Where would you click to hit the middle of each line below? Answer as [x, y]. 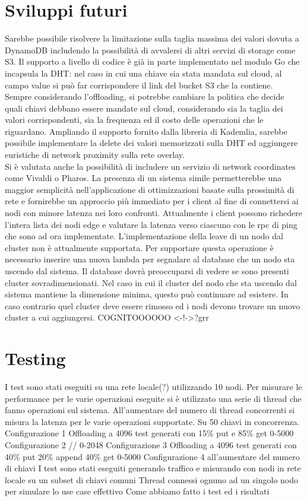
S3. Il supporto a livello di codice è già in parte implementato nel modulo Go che [152, 61]
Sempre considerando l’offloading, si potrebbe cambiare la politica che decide [145, 96]
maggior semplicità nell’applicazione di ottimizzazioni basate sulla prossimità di [150, 189]
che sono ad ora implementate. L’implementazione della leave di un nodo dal [144, 236]
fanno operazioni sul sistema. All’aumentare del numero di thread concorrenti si [150, 410]
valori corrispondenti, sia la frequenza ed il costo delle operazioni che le [134, 120]
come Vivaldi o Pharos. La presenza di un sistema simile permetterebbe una [143, 178]
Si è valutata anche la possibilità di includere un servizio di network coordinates [150, 166]
